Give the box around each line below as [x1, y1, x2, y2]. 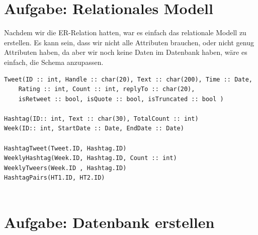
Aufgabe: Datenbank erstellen [4, 211, 215, 232]
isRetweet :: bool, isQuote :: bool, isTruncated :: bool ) [18, 95, 224, 103]
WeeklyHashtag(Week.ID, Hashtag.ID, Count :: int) [4, 154, 177, 162]
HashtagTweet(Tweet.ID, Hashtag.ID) [4, 144, 127, 152]
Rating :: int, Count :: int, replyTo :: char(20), [18, 86, 195, 93]
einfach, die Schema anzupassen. [4, 56, 104, 67]
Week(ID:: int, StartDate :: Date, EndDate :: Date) [4, 125, 184, 132]
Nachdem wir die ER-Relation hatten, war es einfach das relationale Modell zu [4, 27, 246, 38]
